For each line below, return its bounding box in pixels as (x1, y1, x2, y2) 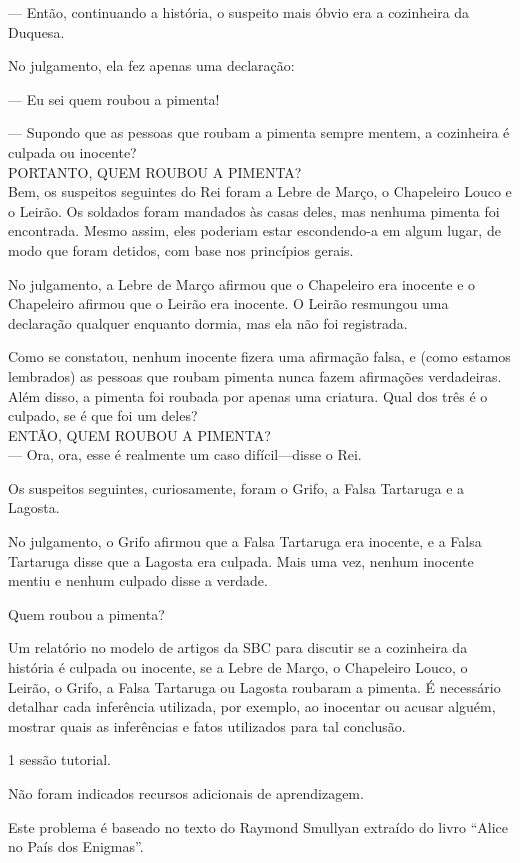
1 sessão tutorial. (8, 749, 111, 770)
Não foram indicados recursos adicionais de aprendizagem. (8, 783, 364, 803)
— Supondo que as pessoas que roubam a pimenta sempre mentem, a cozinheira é (8, 122, 510, 143)
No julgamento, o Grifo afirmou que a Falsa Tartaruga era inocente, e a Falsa (8, 531, 482, 552)
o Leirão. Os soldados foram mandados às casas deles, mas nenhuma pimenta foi (8, 200, 500, 221)
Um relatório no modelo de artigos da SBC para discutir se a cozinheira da (8, 637, 468, 658)
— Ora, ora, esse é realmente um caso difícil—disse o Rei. (8, 444, 362, 465)
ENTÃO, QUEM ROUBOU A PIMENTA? (8, 424, 271, 445)
